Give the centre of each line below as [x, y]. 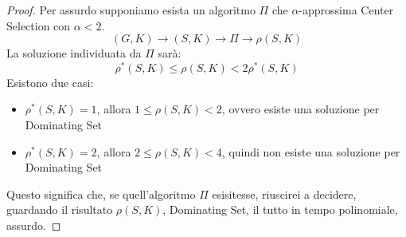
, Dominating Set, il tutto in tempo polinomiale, [280, 209]
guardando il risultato [60, 209]
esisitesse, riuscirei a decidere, [284, 194]
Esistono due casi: [50, 82]
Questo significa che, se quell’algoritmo [101, 194]
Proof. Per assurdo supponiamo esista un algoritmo [131, 10]
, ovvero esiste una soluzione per [301, 109]
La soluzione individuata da [74, 53]
